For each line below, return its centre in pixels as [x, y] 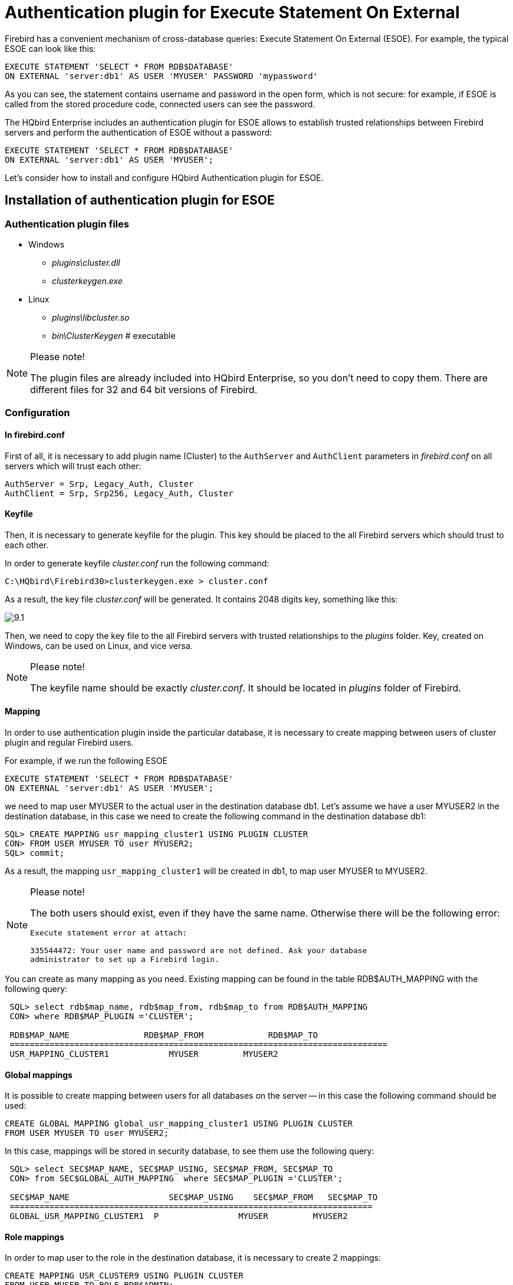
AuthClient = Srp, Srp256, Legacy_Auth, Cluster [119, 493]
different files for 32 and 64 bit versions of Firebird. [144, 389]
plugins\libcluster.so [91, 317]
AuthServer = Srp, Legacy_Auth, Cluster [99, 484]
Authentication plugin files [67, 224]
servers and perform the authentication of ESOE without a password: [139, 132]
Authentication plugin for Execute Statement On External [232, 12]
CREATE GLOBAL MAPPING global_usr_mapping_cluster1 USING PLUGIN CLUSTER [179, 1124]
